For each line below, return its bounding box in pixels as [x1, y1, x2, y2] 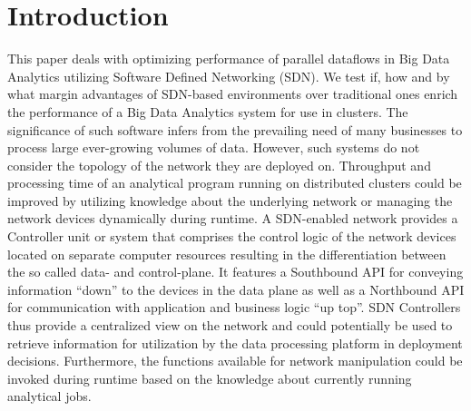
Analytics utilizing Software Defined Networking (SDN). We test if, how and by [7, 66, 450, 85]
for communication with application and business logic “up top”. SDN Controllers [7, 298, 461, 317]
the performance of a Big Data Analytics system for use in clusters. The [7, 102, 408, 121]
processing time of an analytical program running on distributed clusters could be [7, 173, 462, 192]
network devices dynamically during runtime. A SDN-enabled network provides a [7, 209, 458, 228]
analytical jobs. [7, 387, 92, 406]
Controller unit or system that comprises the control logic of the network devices [7, 227, 456, 246]
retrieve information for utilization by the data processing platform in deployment [7, 333, 463, 352]
